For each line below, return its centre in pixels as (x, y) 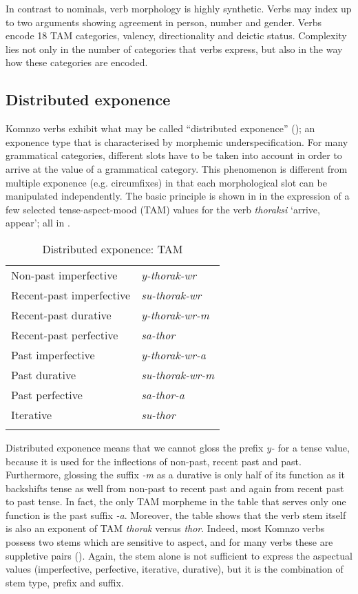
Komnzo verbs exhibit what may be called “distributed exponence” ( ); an (160, 128)
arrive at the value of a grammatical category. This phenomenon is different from (177, 168)
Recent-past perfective (65, 335)
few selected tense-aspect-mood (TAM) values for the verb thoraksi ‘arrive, (163, 209)
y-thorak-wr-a (173, 354)
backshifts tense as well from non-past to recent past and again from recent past (175, 488)
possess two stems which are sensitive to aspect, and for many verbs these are (169, 542)
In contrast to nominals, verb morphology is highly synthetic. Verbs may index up (179, 8)
